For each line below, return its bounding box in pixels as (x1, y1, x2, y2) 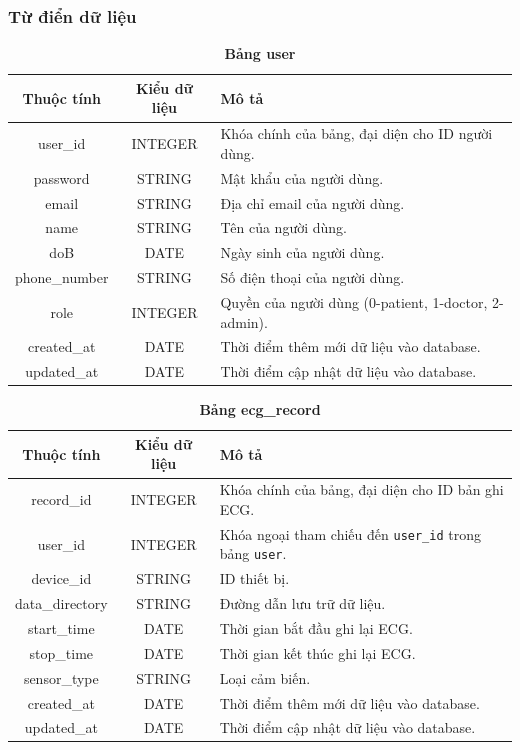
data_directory (15, 593, 108, 614)
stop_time (29, 642, 94, 663)
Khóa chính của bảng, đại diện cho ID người (220, 123, 493, 144)
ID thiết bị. (219, 568, 290, 589)
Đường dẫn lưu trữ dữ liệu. (219, 593, 386, 614)
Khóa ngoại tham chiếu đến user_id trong (219, 523, 481, 544)
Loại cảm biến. (219, 667, 311, 688)
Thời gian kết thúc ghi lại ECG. (219, 642, 416, 663)
